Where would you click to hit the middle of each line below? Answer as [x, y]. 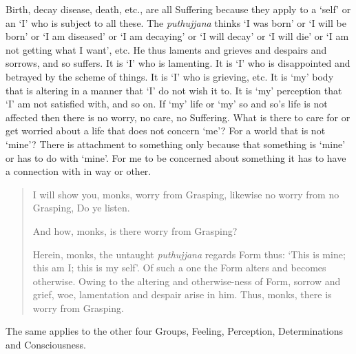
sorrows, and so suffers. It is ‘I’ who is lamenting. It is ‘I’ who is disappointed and [178, 63]
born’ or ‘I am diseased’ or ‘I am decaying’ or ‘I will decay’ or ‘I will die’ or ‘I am [177, 36]
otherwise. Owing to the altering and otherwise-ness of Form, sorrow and [187, 281]
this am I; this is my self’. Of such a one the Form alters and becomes [179, 268]
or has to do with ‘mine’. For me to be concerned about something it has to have [176, 157]
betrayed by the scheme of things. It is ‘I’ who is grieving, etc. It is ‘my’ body [170, 76]
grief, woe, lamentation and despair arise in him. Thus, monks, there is [182, 294]
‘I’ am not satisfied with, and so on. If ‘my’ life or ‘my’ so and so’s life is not [167, 104]
